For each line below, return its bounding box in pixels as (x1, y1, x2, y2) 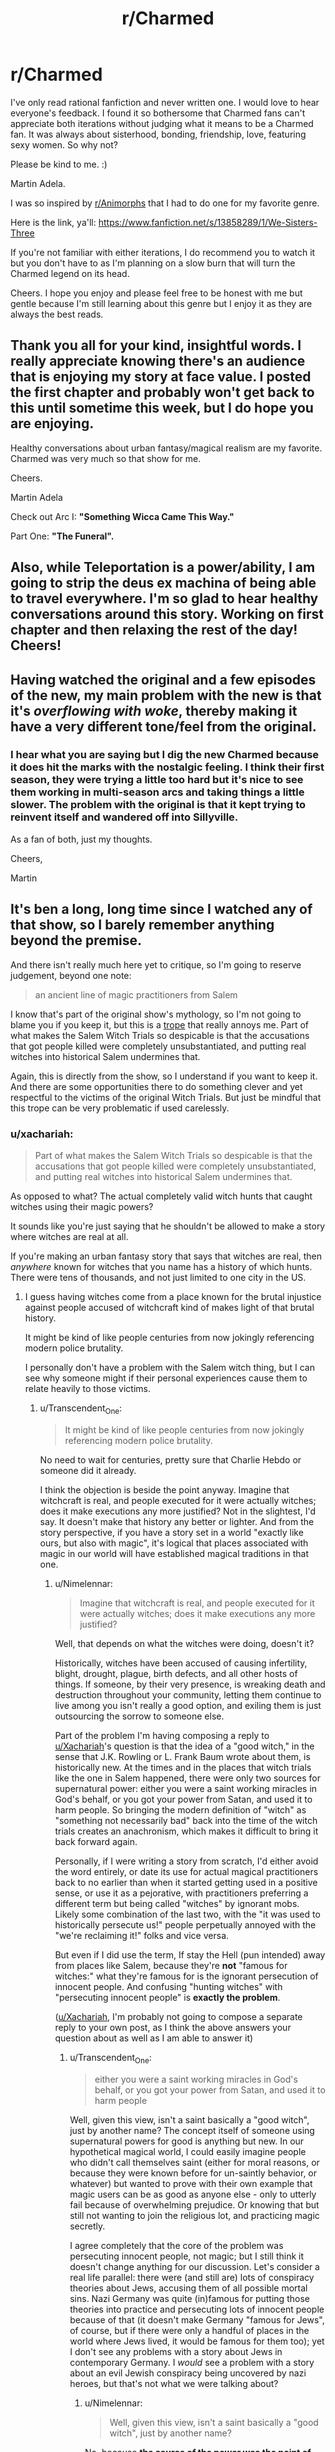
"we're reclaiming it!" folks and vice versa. (54, 1929, 230, 1941)
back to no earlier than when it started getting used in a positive (54, 1876, 318, 1888)
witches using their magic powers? (10, 1200, 154, 1212)
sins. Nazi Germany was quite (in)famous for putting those (69, 2292, 310, 2304)
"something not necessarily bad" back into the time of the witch (54, 1814, 318, 1826)
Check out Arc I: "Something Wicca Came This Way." (10, 510, 235, 522)
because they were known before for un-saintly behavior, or (69, 2167, 318, 2179)
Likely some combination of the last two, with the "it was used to (54, 1908, 321, 1920)
